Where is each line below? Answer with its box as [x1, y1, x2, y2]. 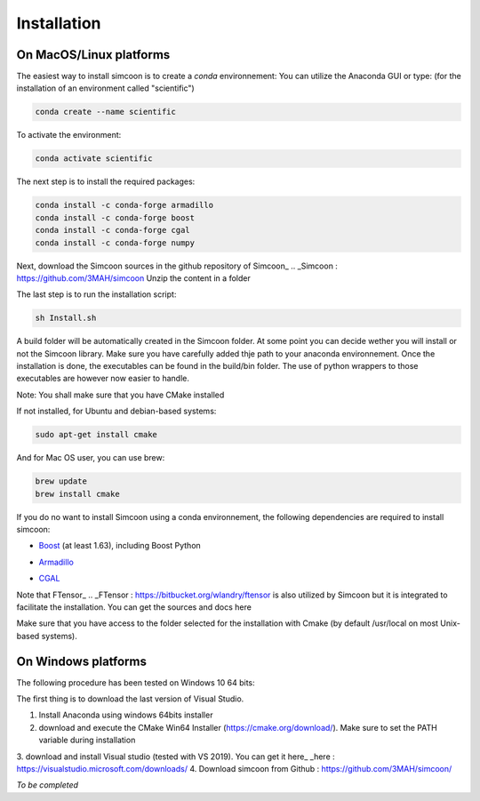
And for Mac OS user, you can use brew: [16, 453, 165, 463]
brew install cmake [35, 489, 120, 499]
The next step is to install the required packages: [16, 176, 196, 187]
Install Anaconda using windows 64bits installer [38, 709, 213, 720]
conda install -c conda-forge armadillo [35, 200, 213, 211]
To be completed [16, 780, 79, 790]
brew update [35, 477, 88, 486]
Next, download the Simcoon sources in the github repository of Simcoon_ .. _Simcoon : [16, 260, 338, 271]
